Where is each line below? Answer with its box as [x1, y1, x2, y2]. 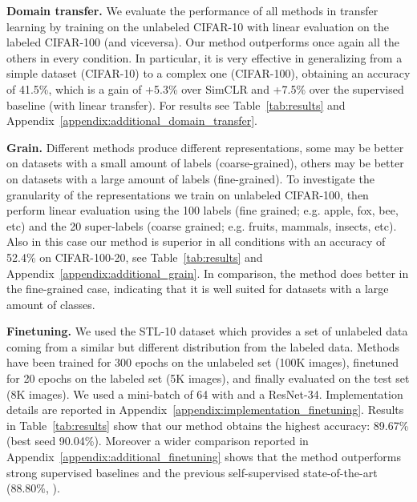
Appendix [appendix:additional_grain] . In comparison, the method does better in [6, 264, 409, 281]
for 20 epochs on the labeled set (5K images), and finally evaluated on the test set [6, 370, 410, 387]
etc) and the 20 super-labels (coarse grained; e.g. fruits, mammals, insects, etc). [6, 217, 397, 234]
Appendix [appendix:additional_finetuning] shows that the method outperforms [6, 448, 401, 465]
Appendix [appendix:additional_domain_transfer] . [6, 112, 257, 129]
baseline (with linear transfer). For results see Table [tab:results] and [6, 96, 346, 113]
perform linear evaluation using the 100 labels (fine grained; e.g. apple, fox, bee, [6, 202, 399, 219]
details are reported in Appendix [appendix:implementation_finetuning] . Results [6, 401, 404, 418]
